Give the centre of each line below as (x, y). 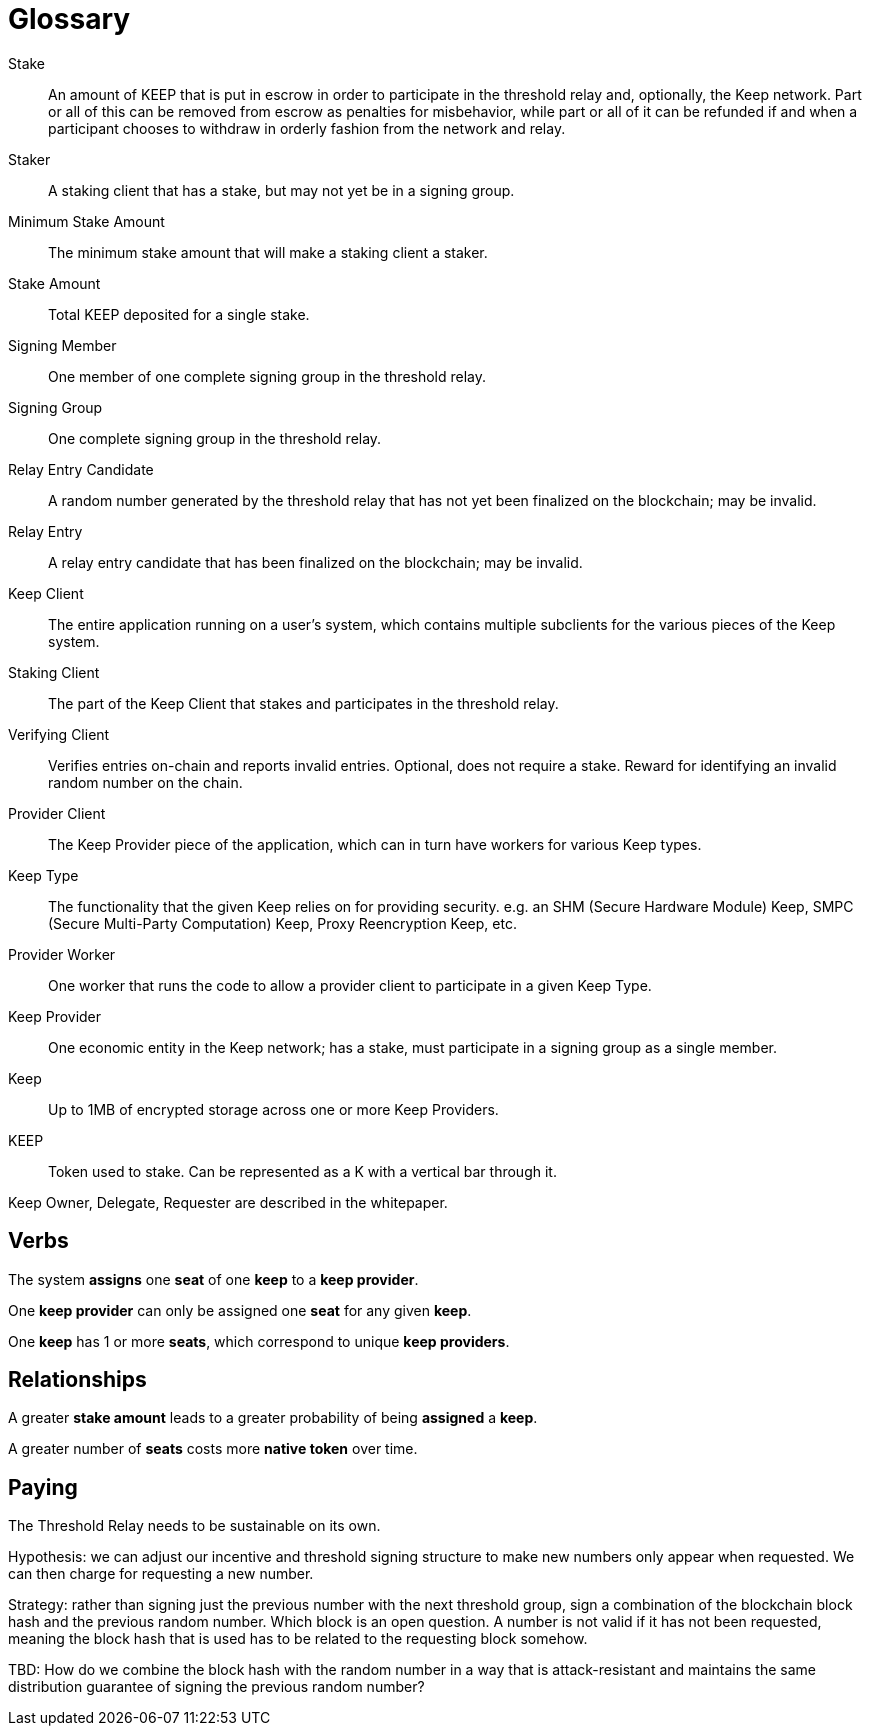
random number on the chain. (145, 782)
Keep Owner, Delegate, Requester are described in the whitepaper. (228, 1202)
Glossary (69, 19)
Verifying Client (59, 734)
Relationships (77, 1380)
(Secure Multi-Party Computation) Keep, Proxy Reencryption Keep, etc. (282, 923)
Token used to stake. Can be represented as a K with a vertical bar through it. (302, 1171)
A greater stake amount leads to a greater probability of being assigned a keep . (273, 1418)
